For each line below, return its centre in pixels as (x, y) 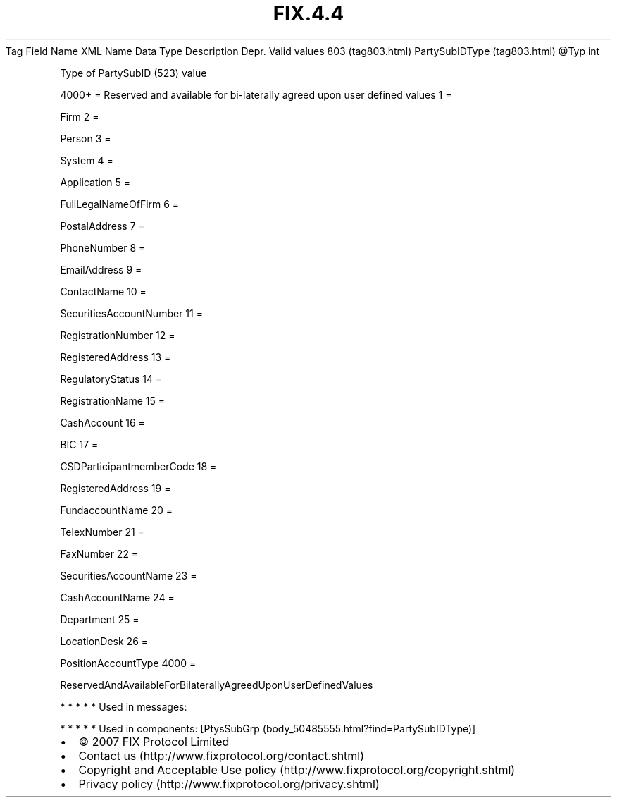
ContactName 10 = (103, 291)
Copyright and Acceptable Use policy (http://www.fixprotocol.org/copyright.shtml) (297, 770)
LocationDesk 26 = (104, 641)
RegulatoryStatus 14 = (111, 379)
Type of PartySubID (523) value (133, 73)
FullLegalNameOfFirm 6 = (120, 204)
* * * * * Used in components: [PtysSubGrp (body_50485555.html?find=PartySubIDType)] (268, 728)
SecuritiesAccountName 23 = (129, 575)
